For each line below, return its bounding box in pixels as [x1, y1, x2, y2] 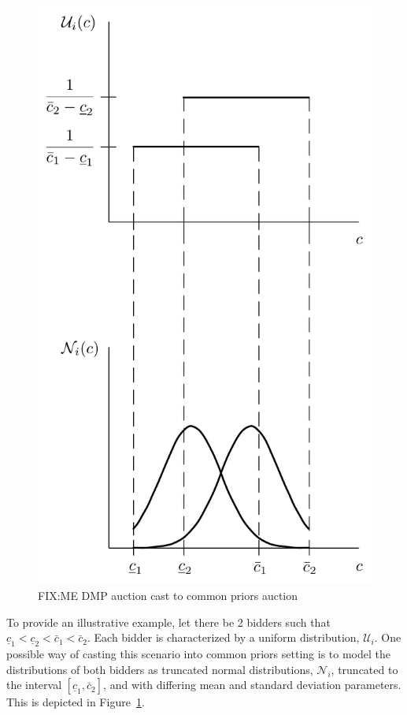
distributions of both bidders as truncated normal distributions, [6, 661, 313, 677]
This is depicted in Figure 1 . [6, 694, 145, 710]
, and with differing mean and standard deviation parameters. [103, 676, 401, 693]
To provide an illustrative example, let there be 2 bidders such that [6, 613, 331, 630]
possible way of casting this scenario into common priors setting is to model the [6, 646, 390, 662]
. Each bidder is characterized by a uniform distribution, [87, 629, 360, 646]
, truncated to [331, 661, 398, 677]
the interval [6, 676, 62, 693]
